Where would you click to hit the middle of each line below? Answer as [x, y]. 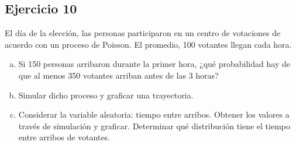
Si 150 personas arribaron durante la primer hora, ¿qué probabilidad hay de [154, 64]
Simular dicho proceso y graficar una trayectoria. [106, 95]
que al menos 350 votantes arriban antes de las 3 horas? [118, 75]
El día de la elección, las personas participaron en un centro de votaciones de [143, 33]
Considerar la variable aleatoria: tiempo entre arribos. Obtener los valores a [154, 114]
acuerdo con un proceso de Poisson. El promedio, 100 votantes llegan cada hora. [148, 44]
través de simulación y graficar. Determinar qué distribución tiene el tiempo [154, 125]
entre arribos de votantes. [64, 137]
